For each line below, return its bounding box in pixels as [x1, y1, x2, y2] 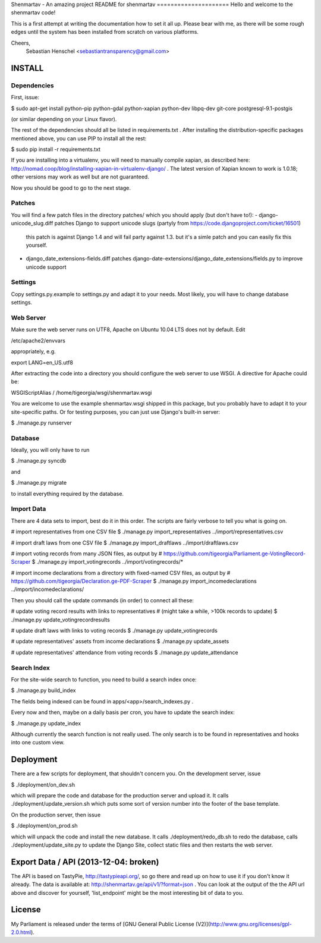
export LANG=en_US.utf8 [11, 359, 74, 366]
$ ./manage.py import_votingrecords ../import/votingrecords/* [32, 558, 184, 565]
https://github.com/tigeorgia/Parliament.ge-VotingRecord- [163, 550, 306, 557]
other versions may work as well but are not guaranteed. [11, 173, 150, 181]
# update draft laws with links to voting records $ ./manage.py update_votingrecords [11, 627, 218, 634]
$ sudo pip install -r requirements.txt [11, 146, 101, 153]
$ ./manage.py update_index [11, 719, 81, 727]
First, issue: [11, 94, 40, 101]
